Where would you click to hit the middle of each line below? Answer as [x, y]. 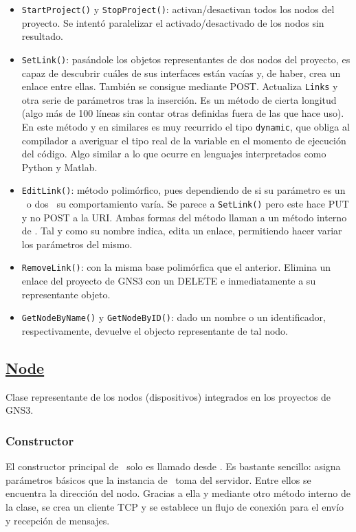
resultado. [42, 36]
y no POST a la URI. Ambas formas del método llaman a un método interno [184, 217]
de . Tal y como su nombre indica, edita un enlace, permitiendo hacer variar [182, 231]
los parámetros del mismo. [77, 244]
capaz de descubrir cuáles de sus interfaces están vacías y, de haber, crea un [181, 73]
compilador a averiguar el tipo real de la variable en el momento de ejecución [184, 140]
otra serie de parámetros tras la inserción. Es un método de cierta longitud [179, 99]
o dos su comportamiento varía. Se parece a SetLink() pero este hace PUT [188, 204]
